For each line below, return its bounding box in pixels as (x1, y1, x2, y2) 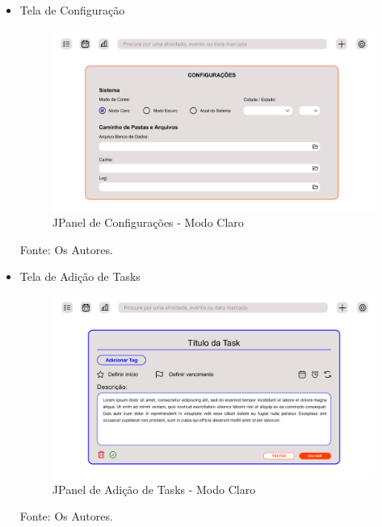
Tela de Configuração (19, 2, 125, 18)
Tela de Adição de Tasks (19, 268, 141, 285)
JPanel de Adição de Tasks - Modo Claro (52, 480, 256, 497)
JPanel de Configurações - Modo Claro (52, 214, 244, 231)
